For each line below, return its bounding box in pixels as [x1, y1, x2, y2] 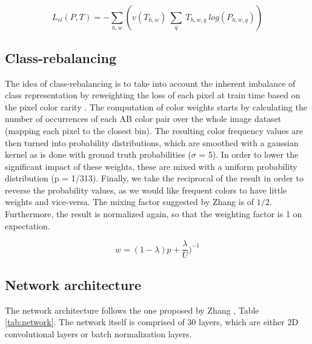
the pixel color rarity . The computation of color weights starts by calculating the [5, 100, 307, 113]
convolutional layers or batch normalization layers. [5, 327, 192, 340]
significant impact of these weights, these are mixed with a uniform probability [5, 160, 297, 172]
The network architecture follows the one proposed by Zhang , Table [5, 303, 259, 316]
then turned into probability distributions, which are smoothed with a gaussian [5, 136, 299, 149]
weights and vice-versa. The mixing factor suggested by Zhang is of [5, 195, 254, 208]
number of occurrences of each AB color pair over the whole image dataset [5, 112, 282, 125]
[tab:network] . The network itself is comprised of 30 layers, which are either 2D [5, 315, 299, 328]
